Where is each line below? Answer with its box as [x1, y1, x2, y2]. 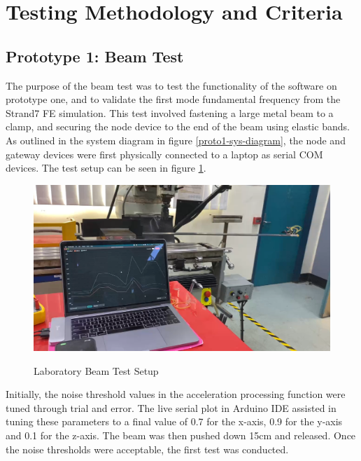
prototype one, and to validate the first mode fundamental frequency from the [6, 92, 341, 106]
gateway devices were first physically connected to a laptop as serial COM [6, 146, 323, 161]
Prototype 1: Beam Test [6, 45, 184, 67]
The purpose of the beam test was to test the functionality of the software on [6, 78, 337, 92]
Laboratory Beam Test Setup [34, 363, 159, 378]
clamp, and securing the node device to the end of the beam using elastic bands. [6, 119, 350, 134]
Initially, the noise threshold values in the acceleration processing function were [6, 387, 346, 401]
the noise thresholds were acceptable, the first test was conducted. [6, 441, 289, 456]
